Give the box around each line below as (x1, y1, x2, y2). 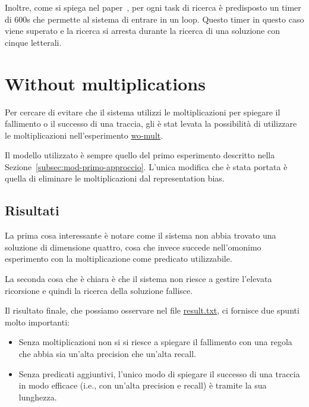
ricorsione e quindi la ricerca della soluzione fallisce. (5, 284, 193, 296)
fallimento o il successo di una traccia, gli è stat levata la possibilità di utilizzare (5, 117, 297, 130)
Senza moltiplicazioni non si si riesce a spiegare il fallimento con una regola (18, 336, 292, 348)
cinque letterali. (5, 36, 62, 48)
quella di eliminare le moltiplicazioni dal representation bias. (5, 172, 225, 184)
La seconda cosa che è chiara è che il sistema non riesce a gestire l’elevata (5, 273, 272, 285)
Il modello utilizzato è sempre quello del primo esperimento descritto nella (5, 149, 275, 161)
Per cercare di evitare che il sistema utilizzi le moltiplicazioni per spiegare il (5, 105, 280, 118)
